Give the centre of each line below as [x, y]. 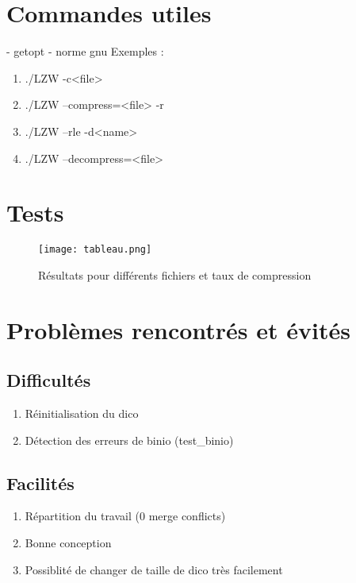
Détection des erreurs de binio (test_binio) [129, 440]
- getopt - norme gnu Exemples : [85, 51]
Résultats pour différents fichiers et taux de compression [175, 274]
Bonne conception [68, 543]
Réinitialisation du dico [82, 413]
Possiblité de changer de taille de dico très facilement [154, 569]
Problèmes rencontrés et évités [178, 329]
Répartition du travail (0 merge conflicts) [125, 516]
